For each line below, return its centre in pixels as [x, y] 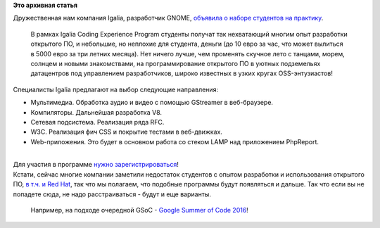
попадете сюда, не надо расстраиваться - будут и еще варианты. [112, 194]
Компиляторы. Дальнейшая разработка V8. [96, 112]
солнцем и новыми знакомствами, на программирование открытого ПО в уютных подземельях [176, 63]
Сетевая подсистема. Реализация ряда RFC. [97, 122]
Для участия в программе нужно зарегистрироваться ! [96, 165]
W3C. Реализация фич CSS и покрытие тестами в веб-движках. [127, 132]
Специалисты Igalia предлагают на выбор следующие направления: [115, 89]
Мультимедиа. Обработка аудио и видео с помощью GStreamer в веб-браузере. [152, 103]
